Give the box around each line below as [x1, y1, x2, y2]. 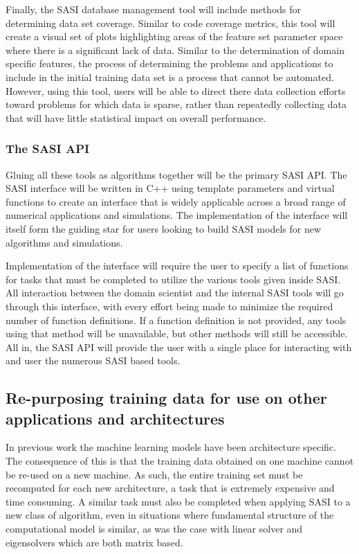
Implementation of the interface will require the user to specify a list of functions [6, 258, 349, 273]
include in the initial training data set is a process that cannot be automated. [6, 69, 334, 84]
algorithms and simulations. [6, 235, 123, 249]
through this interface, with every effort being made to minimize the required [6, 298, 333, 313]
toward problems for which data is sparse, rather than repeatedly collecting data [6, 97, 347, 111]
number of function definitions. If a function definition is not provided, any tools [6, 312, 347, 327]
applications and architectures [6, 407, 225, 429]
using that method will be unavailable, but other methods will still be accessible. [6, 326, 348, 341]
